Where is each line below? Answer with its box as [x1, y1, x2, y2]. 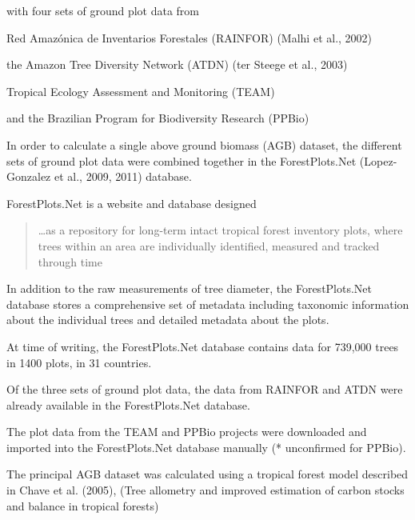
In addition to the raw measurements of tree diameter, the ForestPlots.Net [6, 280, 373, 297]
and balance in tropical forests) [6, 497, 159, 514]
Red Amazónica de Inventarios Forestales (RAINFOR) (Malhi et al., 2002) [6, 29, 373, 46]
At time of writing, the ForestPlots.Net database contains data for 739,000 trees [6, 338, 399, 354]
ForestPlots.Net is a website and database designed [6, 194, 257, 211]
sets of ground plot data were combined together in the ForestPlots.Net [6, 152, 357, 169]
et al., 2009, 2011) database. [54, 168, 192, 185]
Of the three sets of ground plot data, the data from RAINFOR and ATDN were [6, 381, 403, 398]
